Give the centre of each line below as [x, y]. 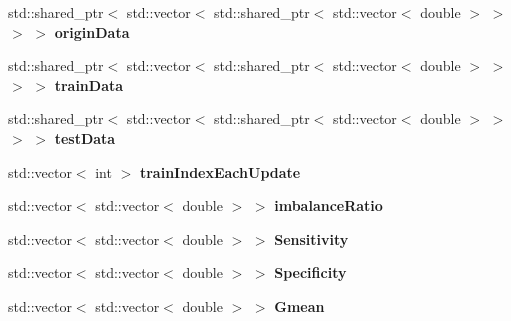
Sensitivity [311, 238]
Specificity [310, 272]
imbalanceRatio [328, 205]
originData [92, 31]
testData [85, 137]
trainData [89, 84]
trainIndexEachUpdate [220, 171]
